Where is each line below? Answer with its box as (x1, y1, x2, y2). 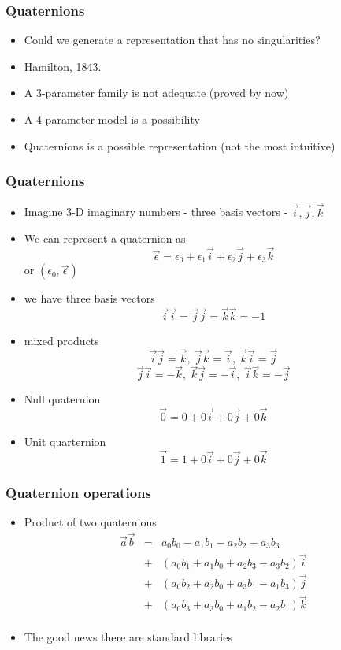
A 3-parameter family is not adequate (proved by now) (24, 84, 289, 101)
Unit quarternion (24, 433, 106, 450)
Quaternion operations (6, 482, 151, 502)
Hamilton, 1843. (24, 58, 102, 74)
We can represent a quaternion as (24, 230, 186, 247)
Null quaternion (24, 391, 101, 407)
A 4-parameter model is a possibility (24, 111, 200, 127)
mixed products (24, 332, 99, 349)
